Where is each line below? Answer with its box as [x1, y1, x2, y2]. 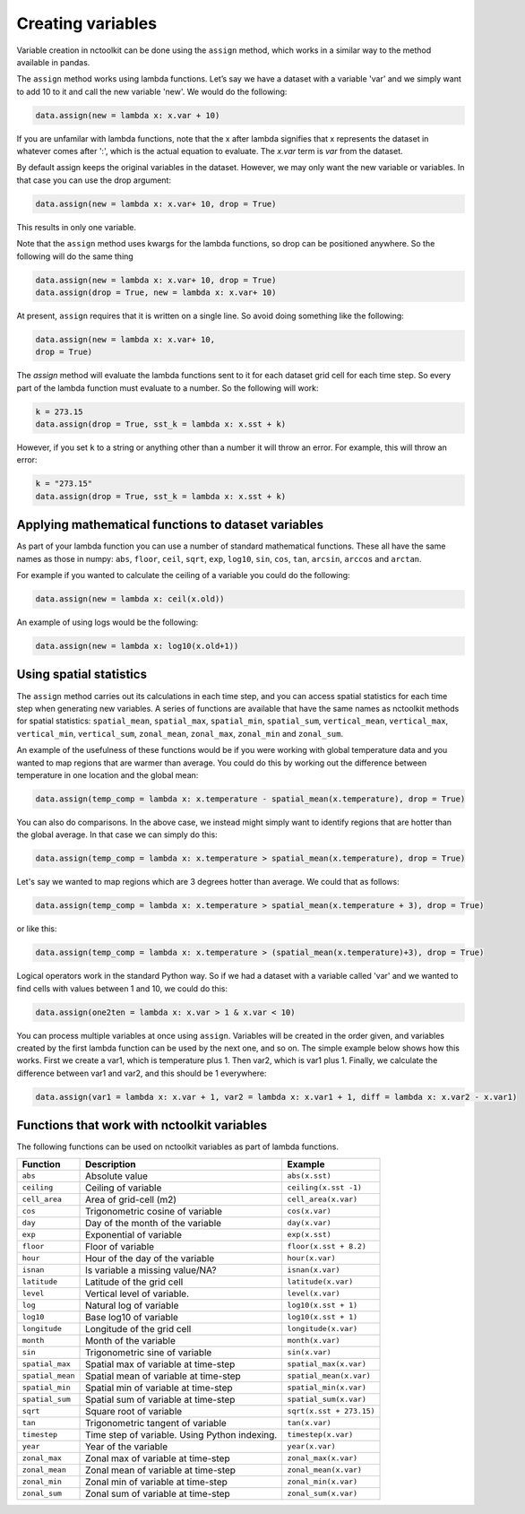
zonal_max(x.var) [287, 1453, 358, 1463]
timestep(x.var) [287, 1430, 354, 1440]
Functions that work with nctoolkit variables [16, 1118, 268, 1133]
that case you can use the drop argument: [16, 175, 172, 186]
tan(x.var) [287, 1418, 331, 1428]
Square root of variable [85, 1405, 183, 1417]
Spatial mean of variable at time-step [85, 1370, 241, 1382]
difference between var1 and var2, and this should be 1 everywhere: [16, 1068, 267, 1078]
